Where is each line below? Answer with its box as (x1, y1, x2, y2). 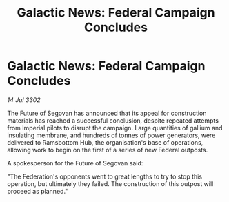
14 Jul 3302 (7, 95, 41, 104)
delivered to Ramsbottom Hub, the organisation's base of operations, (7, 138, 203, 146)
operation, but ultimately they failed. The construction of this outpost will (7, 179, 214, 188)
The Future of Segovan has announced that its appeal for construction (7, 109, 207, 117)
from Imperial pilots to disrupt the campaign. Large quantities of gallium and (7, 123, 223, 132)
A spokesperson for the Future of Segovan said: (7, 159, 143, 167)
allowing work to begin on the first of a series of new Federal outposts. (7, 145, 208, 154)
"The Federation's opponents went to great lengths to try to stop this (7, 172, 202, 181)
